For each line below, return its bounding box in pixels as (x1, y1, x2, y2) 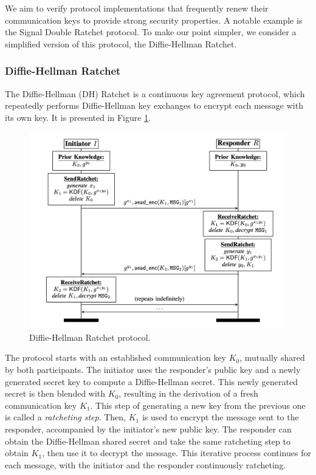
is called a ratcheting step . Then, (5, 411, 126, 423)
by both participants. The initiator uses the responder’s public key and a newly (5, 363, 301, 375)
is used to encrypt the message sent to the (142, 411, 299, 423)
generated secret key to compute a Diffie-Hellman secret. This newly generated (5, 375, 298, 388)
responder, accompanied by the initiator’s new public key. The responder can (5, 422, 292, 435)
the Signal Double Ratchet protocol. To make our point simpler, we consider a (5, 26, 297, 38)
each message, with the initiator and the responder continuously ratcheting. (5, 458, 286, 471)
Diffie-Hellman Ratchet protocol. (29, 330, 151, 343)
